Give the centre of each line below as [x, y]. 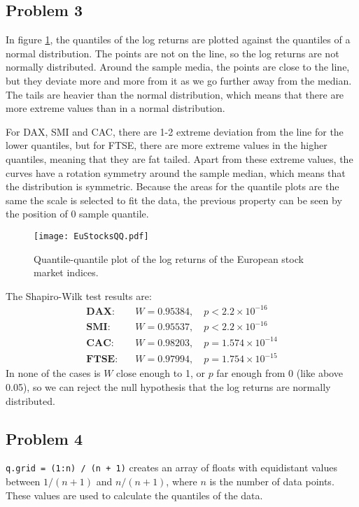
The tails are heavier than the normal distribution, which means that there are [175, 94]
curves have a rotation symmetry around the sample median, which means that [176, 172]
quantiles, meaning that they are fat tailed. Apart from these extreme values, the [179, 158]
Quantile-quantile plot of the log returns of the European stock [169, 258]
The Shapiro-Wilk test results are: [79, 295]
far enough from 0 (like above [280, 373]
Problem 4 [44, 438]
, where [182, 481]
